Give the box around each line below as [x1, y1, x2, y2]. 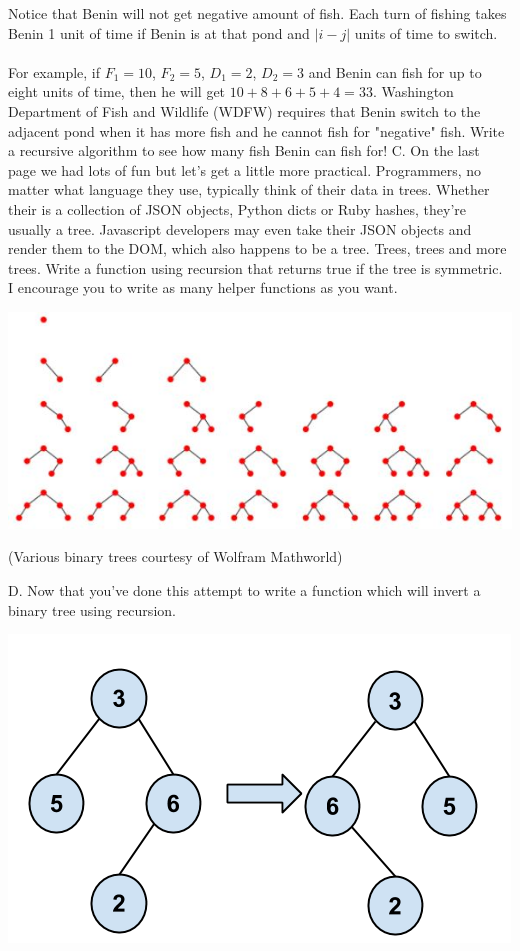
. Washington [372, 81, 454, 102]
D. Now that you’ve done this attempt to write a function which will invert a [8, 579, 481, 600]
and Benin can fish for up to [308, 61, 482, 82]
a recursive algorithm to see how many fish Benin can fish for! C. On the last [8, 140, 480, 161]
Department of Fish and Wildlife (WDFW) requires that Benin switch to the [8, 100, 481, 121]
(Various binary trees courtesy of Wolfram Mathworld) [8, 546, 343, 567]
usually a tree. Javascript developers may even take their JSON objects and [8, 218, 472, 239]
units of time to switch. [354, 22, 498, 43]
